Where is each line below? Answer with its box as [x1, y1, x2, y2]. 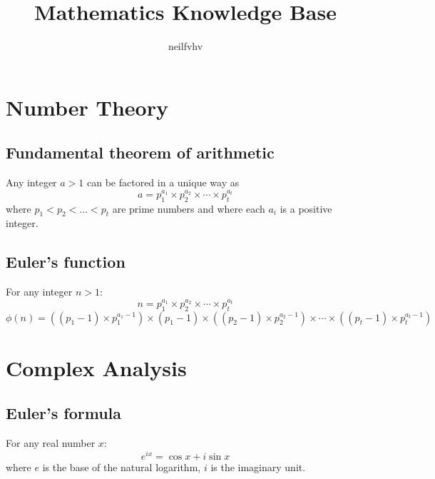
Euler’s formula [6, 402, 121, 424]
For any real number [6, 435, 96, 450]
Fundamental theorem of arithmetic [6, 141, 275, 163]
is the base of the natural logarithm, [42, 459, 201, 474]
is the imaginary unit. [210, 459, 306, 474]
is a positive [280, 201, 332, 216]
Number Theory [6, 92, 168, 121]
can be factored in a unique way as [86, 175, 240, 190]
